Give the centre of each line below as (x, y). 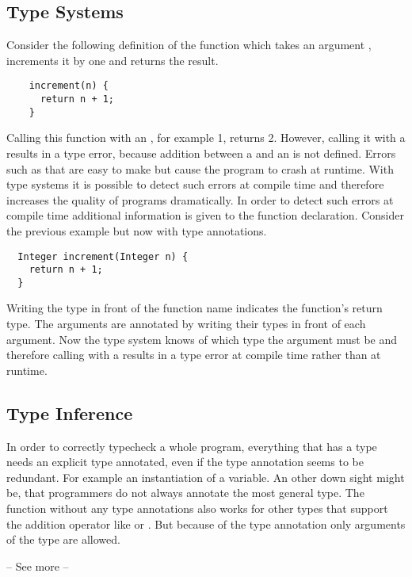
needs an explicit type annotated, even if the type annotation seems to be (185, 462)
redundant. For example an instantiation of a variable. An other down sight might (206, 477)
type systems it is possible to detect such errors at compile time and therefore (195, 184)
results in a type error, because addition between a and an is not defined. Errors (201, 153)
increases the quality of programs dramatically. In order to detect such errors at (200, 199)
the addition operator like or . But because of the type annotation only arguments (206, 524)
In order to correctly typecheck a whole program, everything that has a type (192, 446)
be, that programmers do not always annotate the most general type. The (185, 493)
